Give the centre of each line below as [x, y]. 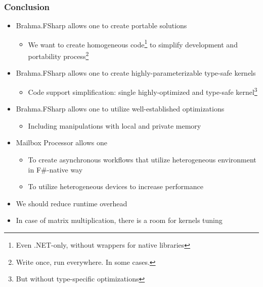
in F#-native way [55, 169]
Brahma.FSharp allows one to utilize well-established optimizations [120, 109]
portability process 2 [58, 55]
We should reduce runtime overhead [72, 203]
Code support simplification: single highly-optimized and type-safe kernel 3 [143, 91]
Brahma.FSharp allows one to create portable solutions [101, 25]
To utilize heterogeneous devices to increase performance [116, 186]
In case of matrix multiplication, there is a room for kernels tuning [119, 220]
